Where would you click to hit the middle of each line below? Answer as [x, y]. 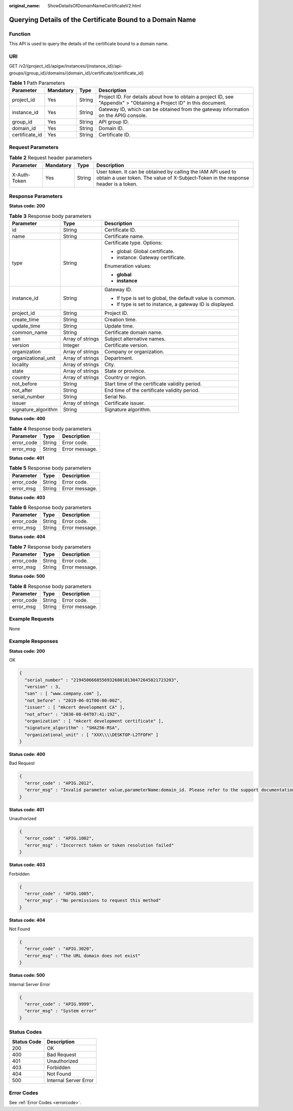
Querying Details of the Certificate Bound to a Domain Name [103, 20]
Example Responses [34, 641]
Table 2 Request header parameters [51, 158]
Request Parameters [34, 147]
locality [20, 365]
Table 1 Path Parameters [37, 83]
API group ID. [114, 122]
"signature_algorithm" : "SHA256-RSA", [72, 728]
